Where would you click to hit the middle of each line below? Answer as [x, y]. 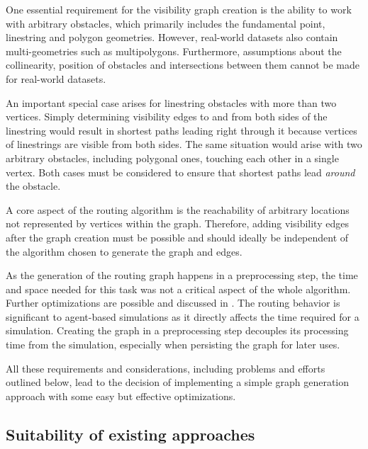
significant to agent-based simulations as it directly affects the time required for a [183, 316]
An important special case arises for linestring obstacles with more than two [171, 102]
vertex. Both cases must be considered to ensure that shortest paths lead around [180, 172]
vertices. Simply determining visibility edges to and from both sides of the [167, 116]
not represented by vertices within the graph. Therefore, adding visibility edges [177, 223]
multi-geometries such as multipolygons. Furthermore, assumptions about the [174, 51]
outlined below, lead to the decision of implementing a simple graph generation [178, 382]
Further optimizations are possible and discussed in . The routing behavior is [173, 303]
